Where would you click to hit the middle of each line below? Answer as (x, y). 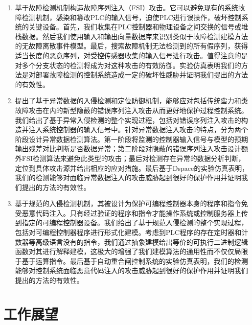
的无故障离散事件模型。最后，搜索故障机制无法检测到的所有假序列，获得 (131, 46)
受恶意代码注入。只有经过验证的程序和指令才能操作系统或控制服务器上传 (131, 213)
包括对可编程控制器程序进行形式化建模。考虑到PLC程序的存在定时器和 (128, 232)
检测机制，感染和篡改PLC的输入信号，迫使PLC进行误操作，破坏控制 (132, 17)
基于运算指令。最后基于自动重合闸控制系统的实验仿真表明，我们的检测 (135, 261)
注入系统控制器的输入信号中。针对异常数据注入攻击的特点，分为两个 (138, 129)
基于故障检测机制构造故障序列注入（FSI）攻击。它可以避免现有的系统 (126, 7)
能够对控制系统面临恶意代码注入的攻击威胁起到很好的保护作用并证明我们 (131, 270)
